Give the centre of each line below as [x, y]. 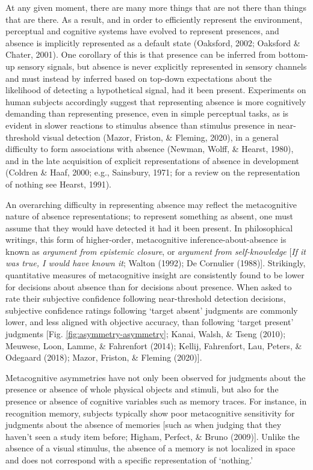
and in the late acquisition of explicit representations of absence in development [153, 160]
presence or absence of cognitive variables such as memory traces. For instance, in [156, 401]
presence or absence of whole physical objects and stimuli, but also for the [142, 389]
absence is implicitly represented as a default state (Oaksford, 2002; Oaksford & [153, 42]
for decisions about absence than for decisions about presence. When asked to [149, 286]
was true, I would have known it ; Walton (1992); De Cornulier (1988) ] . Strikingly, [156, 263]
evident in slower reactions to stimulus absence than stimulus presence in [140, 125]
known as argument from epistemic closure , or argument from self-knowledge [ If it [156, 251]
